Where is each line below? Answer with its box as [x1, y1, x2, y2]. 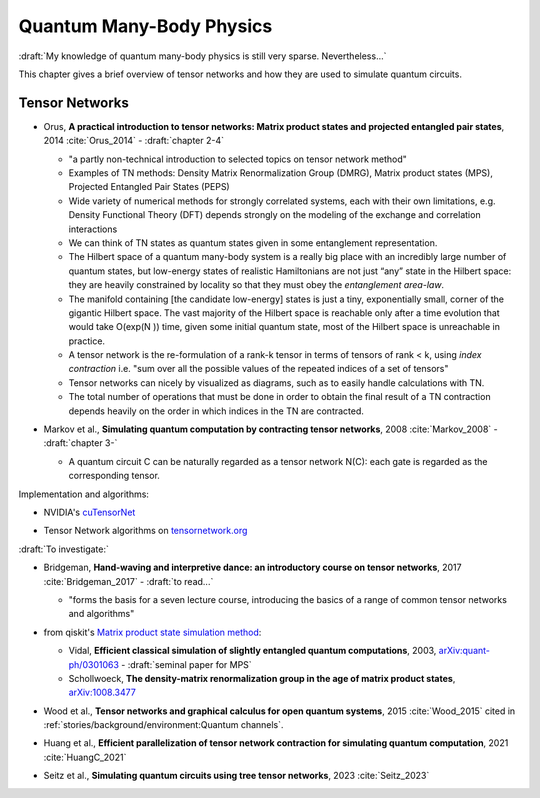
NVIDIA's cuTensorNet [43, 506, 136, 518]
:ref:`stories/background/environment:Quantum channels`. [43, 719, 284, 731]
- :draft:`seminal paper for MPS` [121, 658, 252, 670]
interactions [68, 223, 118, 235]
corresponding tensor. [68, 470, 160, 482]
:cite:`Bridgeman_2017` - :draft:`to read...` [43, 575, 214, 587]
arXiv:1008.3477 [68, 686, 137, 699]
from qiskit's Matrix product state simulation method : [43, 626, 262, 638]
